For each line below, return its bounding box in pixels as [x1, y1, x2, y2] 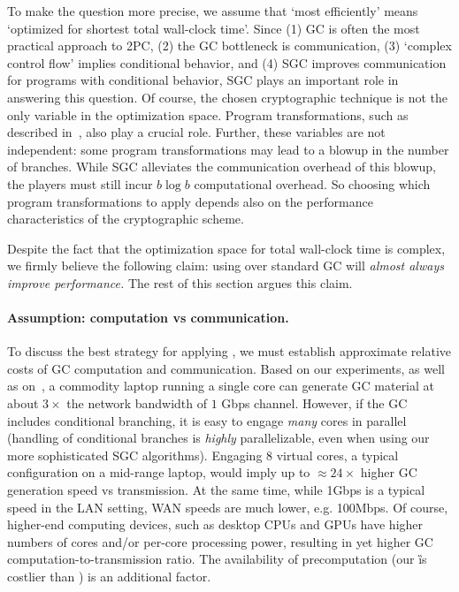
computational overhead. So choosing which [194, 174, 431, 193]
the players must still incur [7, 174, 153, 193]
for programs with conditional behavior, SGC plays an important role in [7, 71, 399, 89]
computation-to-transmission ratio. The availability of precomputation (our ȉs [7, 550, 427, 568]
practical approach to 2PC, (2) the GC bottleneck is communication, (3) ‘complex [7, 36, 452, 55]
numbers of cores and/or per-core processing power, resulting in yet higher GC [7, 532, 433, 550]
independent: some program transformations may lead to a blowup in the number [7, 140, 449, 158]
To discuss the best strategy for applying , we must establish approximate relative [7, 342, 452, 361]
